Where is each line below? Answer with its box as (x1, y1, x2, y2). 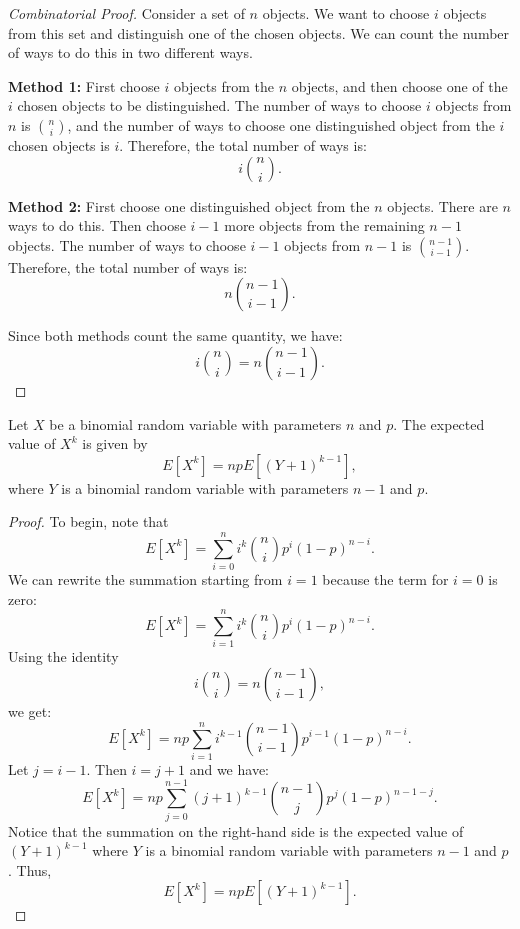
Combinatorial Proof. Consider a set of (8, 3, 245, 23)
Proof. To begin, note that (8, 511, 169, 532)
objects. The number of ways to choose (8, 234, 246, 255)
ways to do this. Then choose (8, 215, 186, 236)
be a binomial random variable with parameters (49, 413, 342, 434)
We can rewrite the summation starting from (8, 569, 283, 590)
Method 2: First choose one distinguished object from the (8, 195, 370, 216)
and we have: (189, 758, 269, 779)
